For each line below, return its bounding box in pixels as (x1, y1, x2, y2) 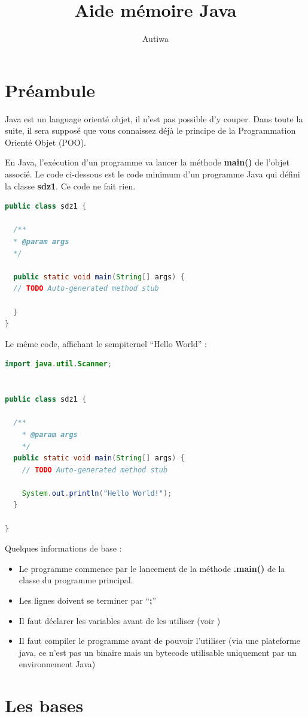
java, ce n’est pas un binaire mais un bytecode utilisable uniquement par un (19, 646, 297, 658)
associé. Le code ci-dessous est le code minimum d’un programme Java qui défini (5, 168, 300, 180)
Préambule (5, 77, 96, 102)
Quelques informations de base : (5, 542, 122, 555)
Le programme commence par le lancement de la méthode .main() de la (19, 562, 285, 574)
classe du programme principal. (19, 574, 133, 586)
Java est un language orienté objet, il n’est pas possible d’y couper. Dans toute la (5, 112, 303, 125)
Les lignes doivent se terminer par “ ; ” (19, 594, 157, 607)
